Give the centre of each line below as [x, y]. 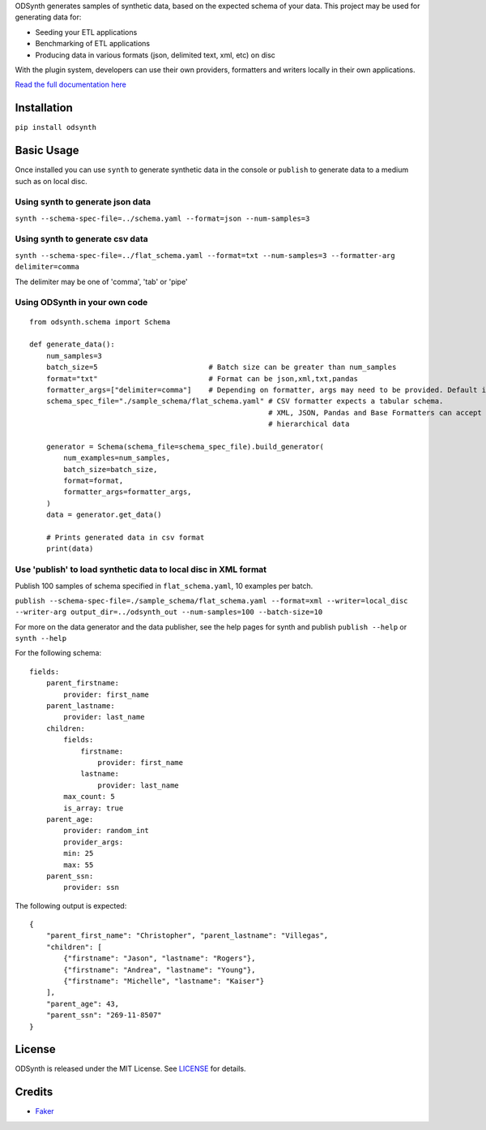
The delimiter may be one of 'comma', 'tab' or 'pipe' [101, 281]
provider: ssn [92, 887]
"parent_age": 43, [83, 1003]
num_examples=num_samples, [117, 458]
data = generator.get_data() [104, 515]
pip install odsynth [56, 127]
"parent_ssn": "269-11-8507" [104, 1015]
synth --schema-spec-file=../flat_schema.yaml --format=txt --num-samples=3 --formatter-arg [205, 255]
